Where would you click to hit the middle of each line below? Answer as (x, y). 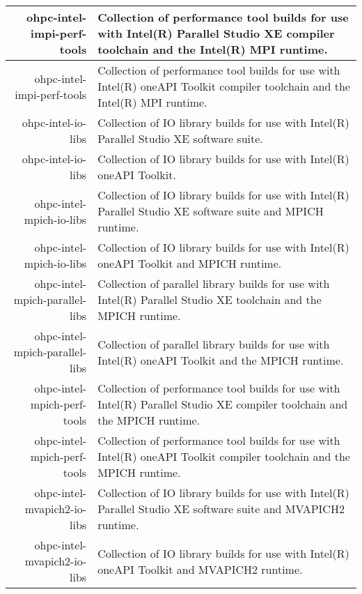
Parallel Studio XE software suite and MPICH (211, 211)
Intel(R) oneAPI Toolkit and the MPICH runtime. (221, 360)
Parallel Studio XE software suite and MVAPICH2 (221, 509)
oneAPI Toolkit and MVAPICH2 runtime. (200, 569)
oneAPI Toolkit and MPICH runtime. (190, 263)
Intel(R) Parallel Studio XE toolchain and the (210, 299)
